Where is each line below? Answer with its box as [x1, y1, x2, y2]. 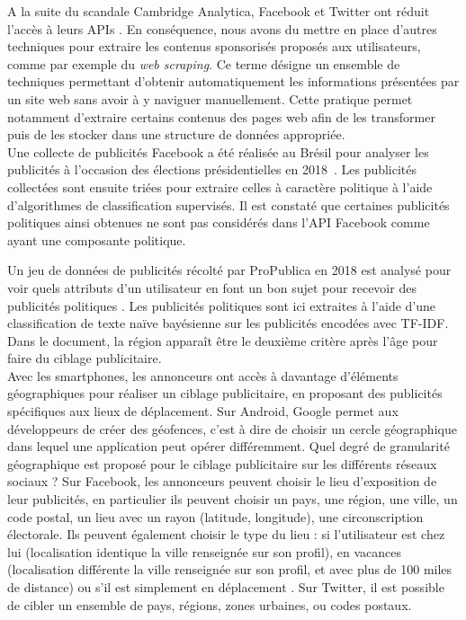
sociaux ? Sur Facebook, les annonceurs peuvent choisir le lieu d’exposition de [7, 472, 437, 491]
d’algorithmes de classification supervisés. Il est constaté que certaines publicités [7, 195, 450, 214]
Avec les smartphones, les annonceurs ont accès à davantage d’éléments [7, 366, 399, 385]
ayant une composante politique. [7, 230, 186, 249]
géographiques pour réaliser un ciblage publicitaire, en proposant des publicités [7, 384, 443, 403]
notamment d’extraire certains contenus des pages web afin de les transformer [7, 107, 435, 126]
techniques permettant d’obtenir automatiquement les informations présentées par [7, 72, 460, 91]
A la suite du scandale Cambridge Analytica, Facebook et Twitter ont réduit [7, 2, 430, 20]
